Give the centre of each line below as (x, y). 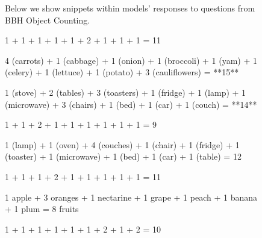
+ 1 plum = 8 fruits (42, 209)
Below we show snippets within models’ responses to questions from (130, 8)
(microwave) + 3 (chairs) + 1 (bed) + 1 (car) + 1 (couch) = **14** (131, 104)
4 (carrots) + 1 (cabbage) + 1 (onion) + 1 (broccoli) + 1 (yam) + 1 (131, 60)
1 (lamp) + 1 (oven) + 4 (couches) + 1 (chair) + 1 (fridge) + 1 (122, 144)
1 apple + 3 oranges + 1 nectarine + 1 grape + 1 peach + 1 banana (131, 197)
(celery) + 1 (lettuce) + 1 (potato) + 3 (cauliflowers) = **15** (122, 72)
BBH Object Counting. (48, 20)
